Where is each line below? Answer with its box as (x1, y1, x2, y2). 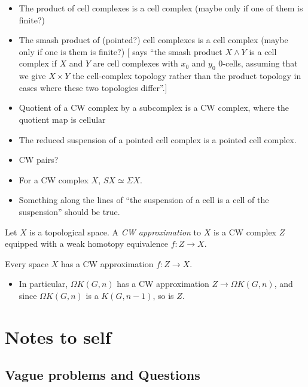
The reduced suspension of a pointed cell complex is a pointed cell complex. (19, 133, 297, 146)
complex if (19, 57, 57, 69)
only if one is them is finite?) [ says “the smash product (19, 45, 222, 58)
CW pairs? (19, 153, 59, 166)
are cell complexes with (93, 57, 178, 69)
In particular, (19, 277, 68, 290)
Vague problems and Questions (5, 365, 200, 384)
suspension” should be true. (19, 205, 120, 217)
